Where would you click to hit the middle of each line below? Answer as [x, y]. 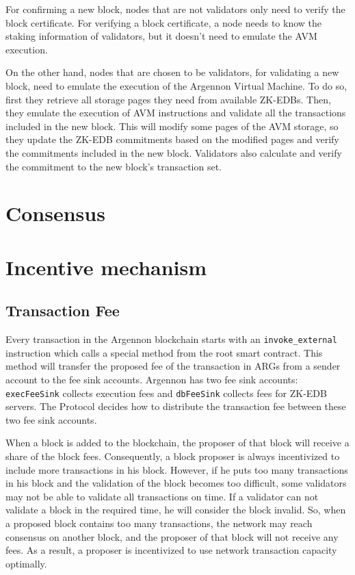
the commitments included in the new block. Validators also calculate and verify [174, 152]
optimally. [26, 563]
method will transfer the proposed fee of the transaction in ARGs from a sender [173, 366]
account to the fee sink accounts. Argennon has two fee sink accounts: [152, 379]
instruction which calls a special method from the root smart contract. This [164, 352]
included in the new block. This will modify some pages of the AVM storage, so [172, 126]
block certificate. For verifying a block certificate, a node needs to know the [164, 22]
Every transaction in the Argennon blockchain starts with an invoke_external [171, 339]
